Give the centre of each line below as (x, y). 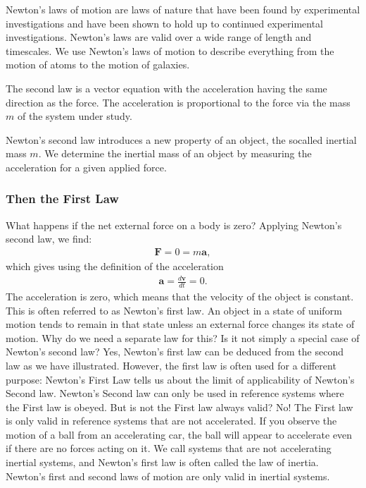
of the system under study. (75, 116)
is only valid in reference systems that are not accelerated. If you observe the (171, 421)
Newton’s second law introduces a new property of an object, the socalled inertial (181, 139)
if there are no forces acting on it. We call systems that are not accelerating (169, 448)
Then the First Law (62, 199)
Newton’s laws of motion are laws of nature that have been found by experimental (183, 9)
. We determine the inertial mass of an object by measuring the (175, 153)
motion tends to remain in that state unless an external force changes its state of (180, 324)
